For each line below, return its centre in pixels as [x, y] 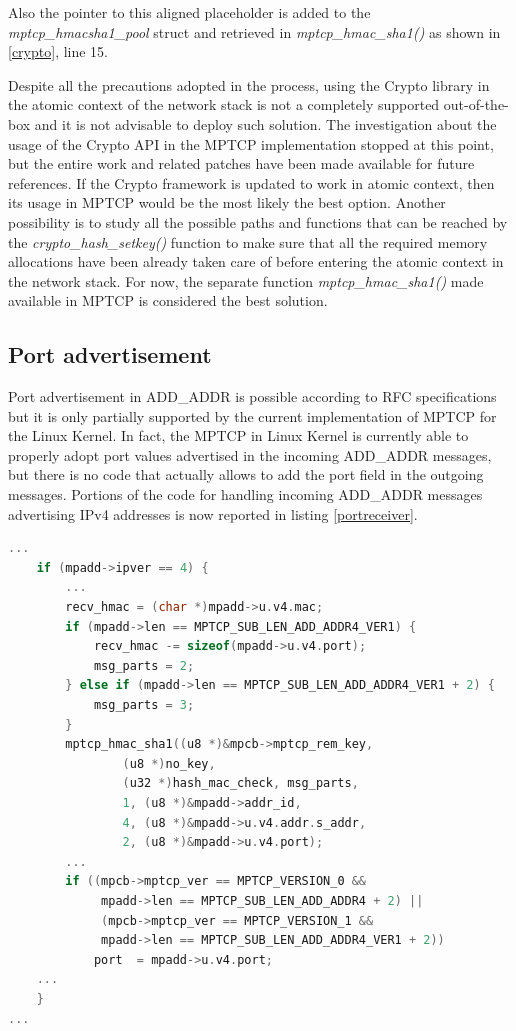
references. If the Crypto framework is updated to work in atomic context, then [251, 182]
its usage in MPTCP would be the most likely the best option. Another [227, 202]
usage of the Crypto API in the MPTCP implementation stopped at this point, [251, 143]
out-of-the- [476, 104]
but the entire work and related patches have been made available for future [241, 163]
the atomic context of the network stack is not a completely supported [224, 104]
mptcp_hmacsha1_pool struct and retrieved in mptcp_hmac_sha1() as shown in [254, 31]
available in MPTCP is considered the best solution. [168, 300]
